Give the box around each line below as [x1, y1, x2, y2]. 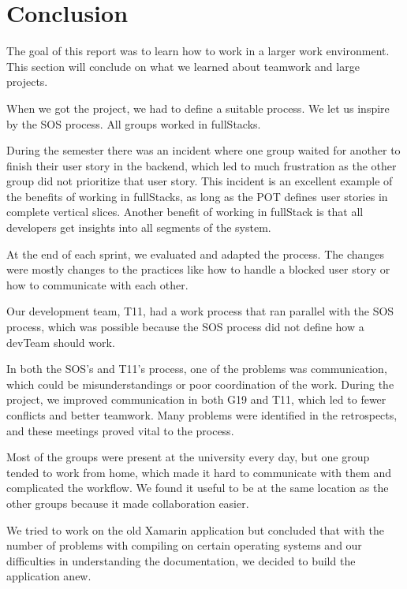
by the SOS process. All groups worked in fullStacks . [6, 115, 261, 132]
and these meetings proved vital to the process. [6, 422, 234, 438]
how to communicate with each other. [6, 276, 189, 293]
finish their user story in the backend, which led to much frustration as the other [6, 157, 397, 173]
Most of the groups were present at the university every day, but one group [6, 449, 370, 465]
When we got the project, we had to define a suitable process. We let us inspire [6, 99, 390, 116]
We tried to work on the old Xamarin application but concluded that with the [6, 521, 384, 538]
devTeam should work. [6, 334, 115, 350]
